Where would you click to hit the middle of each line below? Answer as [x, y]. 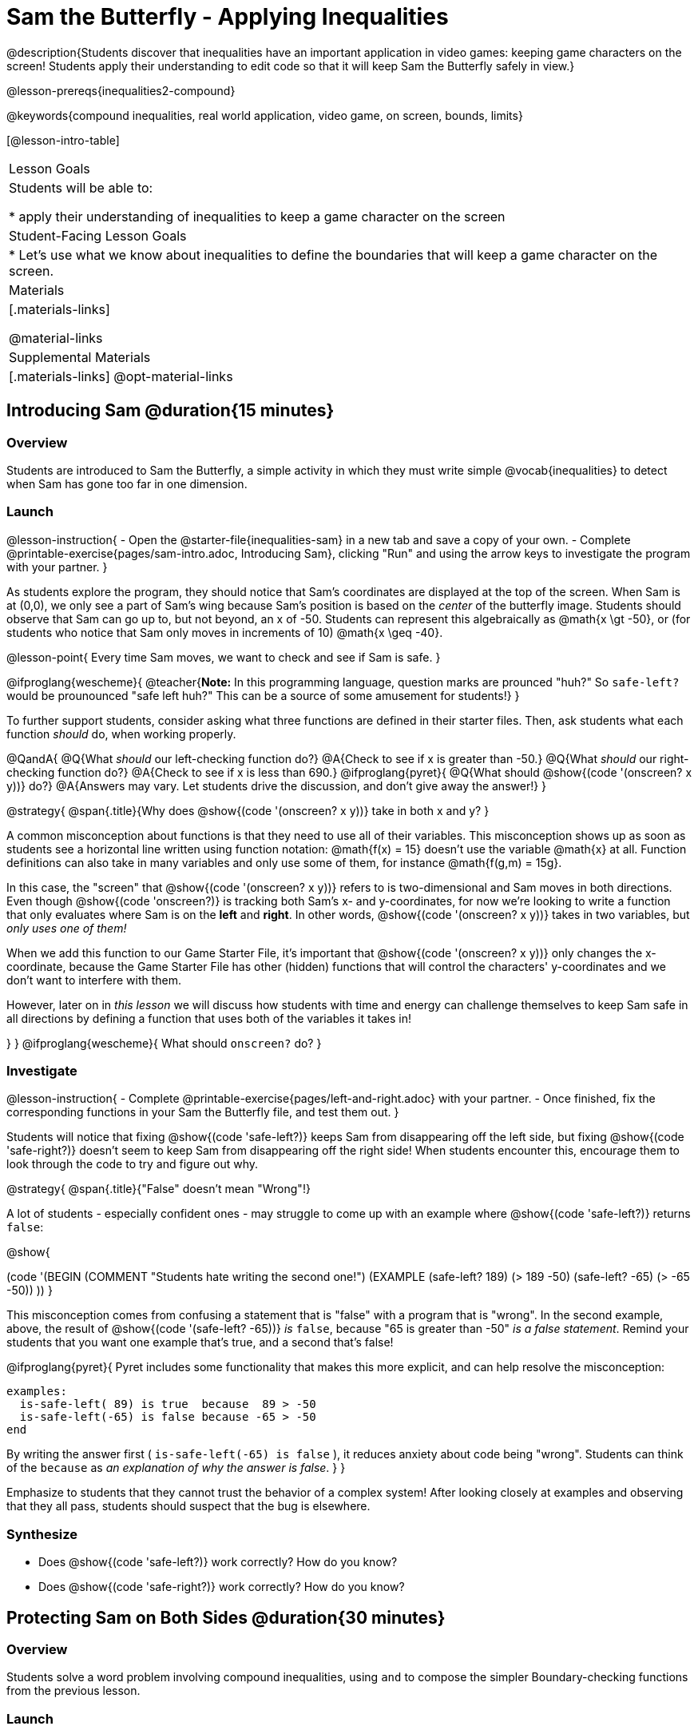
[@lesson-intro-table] [63, 140]
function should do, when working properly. [121, 734]
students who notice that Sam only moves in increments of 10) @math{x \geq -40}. [225, 632]
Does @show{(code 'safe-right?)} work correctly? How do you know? [222, 1587]
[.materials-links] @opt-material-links [121, 376]
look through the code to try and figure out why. [133, 1164]
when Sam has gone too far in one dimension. [127, 483]
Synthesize [42, 1534]
